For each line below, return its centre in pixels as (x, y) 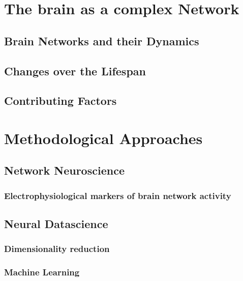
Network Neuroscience (64, 170)
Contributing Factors (60, 101)
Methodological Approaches (103, 138)
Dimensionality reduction (57, 249)
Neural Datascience (56, 224)
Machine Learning (42, 272)
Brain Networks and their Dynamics (102, 40)
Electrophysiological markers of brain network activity (118, 195)
